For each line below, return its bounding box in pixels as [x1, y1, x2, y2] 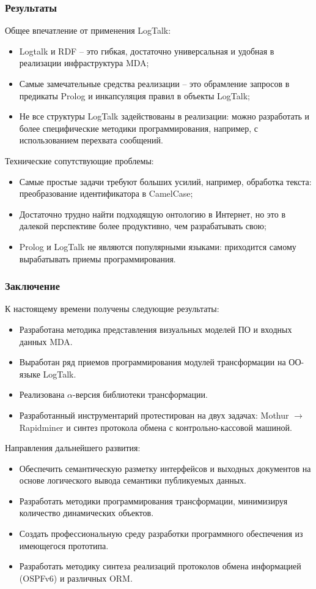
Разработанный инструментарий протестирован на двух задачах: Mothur [19, 408, 289, 421]
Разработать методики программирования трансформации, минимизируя [19, 494, 288, 507]
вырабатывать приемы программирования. [19, 252, 176, 265]
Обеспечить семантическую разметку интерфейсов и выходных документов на [19, 462, 311, 474]
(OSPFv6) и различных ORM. [19, 571, 133, 584]
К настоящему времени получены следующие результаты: [5, 302, 219, 315]
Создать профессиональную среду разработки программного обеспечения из [19, 527, 303, 540]
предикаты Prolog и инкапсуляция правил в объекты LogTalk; [19, 89, 250, 102]
